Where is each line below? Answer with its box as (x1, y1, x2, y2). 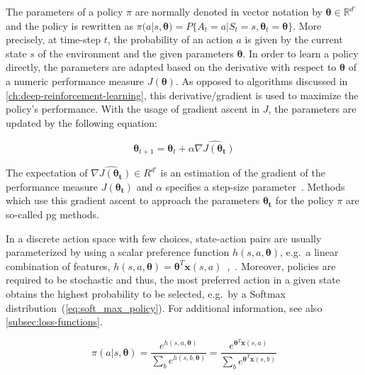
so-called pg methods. (6, 207, 99, 222)
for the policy (275, 193, 334, 208)
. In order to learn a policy (242, 45, 359, 60)
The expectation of (6, 165, 88, 180)
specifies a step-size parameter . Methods (165, 179, 345, 194)
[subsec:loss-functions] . (6, 314, 103, 329)
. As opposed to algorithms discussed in (175, 73, 348, 88)
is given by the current (245, 32, 343, 47)
